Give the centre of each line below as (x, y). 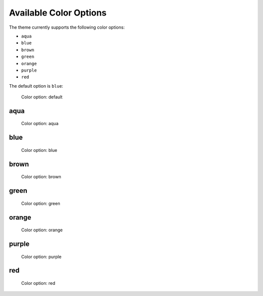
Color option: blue (39, 150)
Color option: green (41, 203)
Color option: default (42, 97)
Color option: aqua (40, 124)
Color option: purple (41, 257)
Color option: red (38, 283)
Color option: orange (42, 230)
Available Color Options (58, 13)
